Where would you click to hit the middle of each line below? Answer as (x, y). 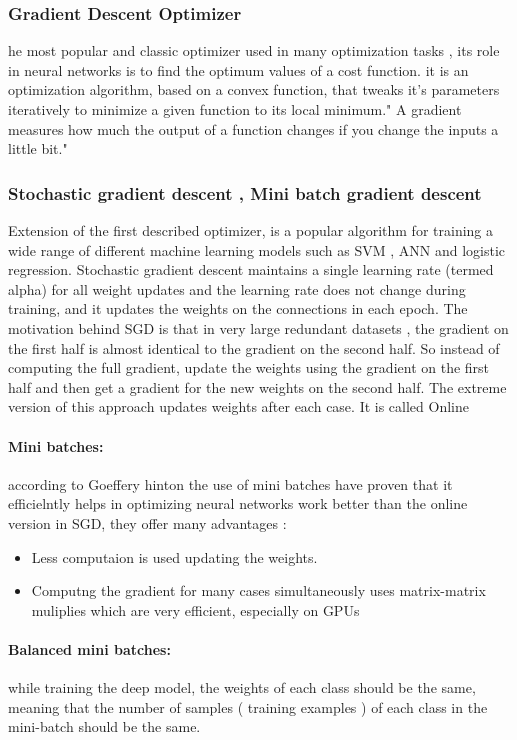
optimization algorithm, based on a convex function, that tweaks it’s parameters (254, 89)
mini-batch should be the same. (104, 726)
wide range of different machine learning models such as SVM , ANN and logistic (257, 249)
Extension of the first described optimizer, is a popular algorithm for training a (251, 230)
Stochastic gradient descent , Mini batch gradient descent (245, 192)
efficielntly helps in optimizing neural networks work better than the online (238, 503)
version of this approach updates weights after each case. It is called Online (238, 406)
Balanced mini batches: (89, 648)
